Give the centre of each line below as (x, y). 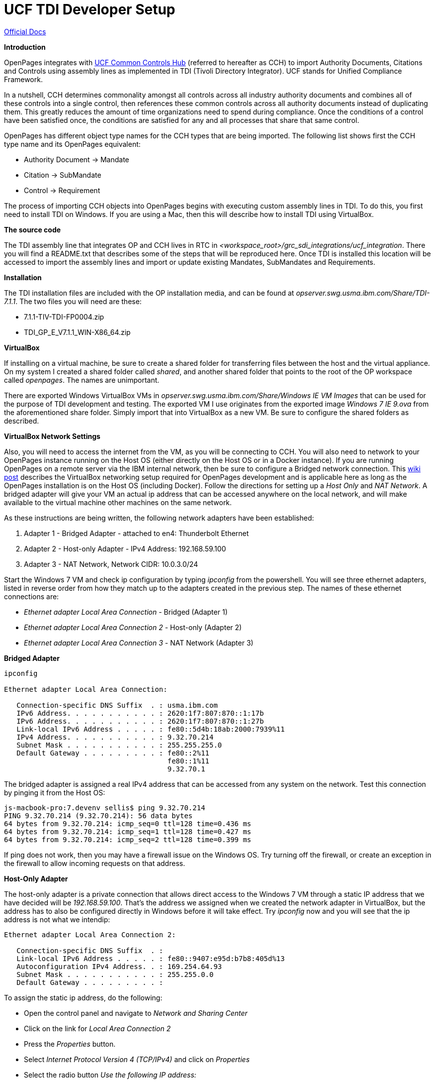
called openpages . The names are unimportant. (82, 380)
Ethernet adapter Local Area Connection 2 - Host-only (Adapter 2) (133, 627)
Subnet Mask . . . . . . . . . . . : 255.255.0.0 (115, 974)
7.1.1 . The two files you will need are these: (73, 301)
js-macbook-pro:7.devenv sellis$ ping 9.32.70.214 (105, 808)
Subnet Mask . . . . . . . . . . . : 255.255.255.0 (119, 745)
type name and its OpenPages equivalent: (72, 144)
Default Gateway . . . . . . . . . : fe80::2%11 (113, 753)
